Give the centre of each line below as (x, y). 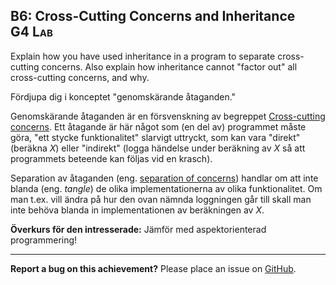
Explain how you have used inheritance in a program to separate (143, 56)
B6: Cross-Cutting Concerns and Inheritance (153, 16)
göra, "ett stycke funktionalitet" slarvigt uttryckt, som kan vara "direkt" (155, 137)
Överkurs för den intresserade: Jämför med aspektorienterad (138, 229)
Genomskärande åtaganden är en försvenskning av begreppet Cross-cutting (168, 116)
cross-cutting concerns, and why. (80, 77)
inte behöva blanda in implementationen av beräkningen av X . (137, 210)
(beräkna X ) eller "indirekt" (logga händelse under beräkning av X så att (158, 148)
